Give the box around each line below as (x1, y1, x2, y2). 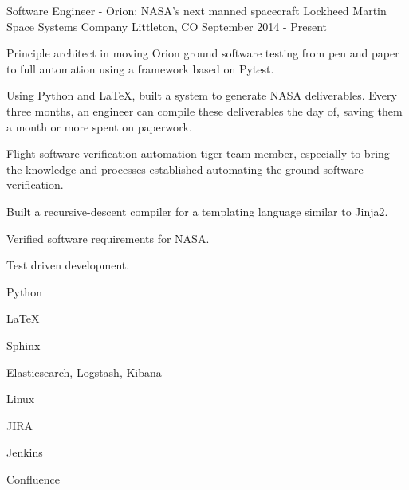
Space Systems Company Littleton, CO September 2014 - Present (6, 18, 328, 34)
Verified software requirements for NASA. (6, 229, 210, 246)
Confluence (6, 470, 60, 487)
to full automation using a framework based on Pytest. (6, 60, 274, 76)
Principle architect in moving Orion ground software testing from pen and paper (6, 45, 399, 61)
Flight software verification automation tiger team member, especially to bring (6, 145, 390, 162)
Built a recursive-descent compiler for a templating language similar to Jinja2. (6, 202, 388, 219)
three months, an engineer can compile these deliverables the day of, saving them (6, 102, 403, 119)
